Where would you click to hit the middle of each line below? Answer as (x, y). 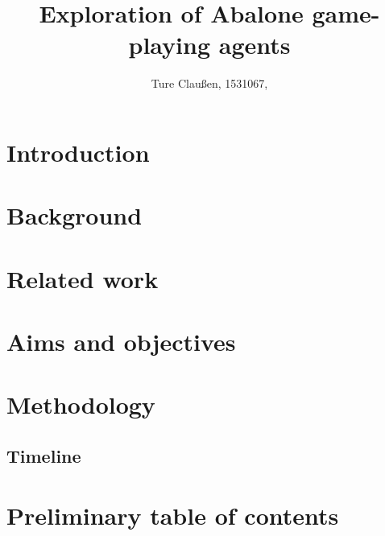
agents (255, 45)
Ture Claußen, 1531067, (209, 83)
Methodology (81, 404)
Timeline (44, 455)
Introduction (78, 152)
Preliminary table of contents (173, 515)
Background (75, 215)
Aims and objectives (121, 342)
